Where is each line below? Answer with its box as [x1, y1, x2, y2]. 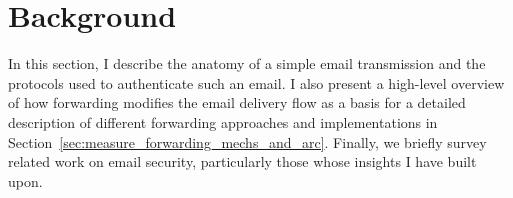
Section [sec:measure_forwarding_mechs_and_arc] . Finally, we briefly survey [8, 131, 487, 152]
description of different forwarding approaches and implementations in [8, 111, 438, 132]
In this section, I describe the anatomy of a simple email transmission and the [8, 53, 486, 74]
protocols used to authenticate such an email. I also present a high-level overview [8, 72, 505, 93]
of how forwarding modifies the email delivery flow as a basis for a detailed [8, 92, 466, 113]
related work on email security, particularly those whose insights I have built [8, 151, 477, 172]
